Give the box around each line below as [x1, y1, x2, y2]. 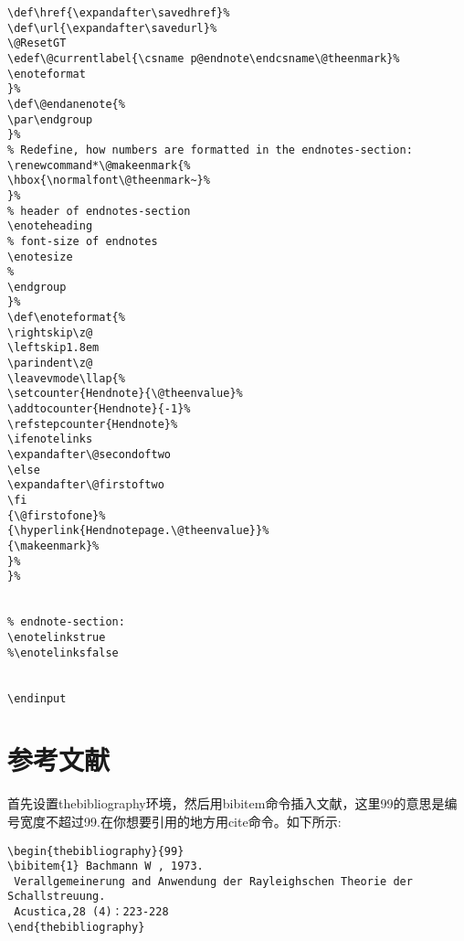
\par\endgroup [7, 112, 93, 126]
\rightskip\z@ [7, 326, 93, 339]
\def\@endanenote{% [7, 97, 125, 111]
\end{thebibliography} [7, 920, 145, 934]
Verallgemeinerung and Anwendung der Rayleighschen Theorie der [14, 874, 413, 888]
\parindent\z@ [7, 357, 93, 370]
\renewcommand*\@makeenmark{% [7, 158, 191, 172]
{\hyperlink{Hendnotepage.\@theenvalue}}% [7, 524, 269, 538]
